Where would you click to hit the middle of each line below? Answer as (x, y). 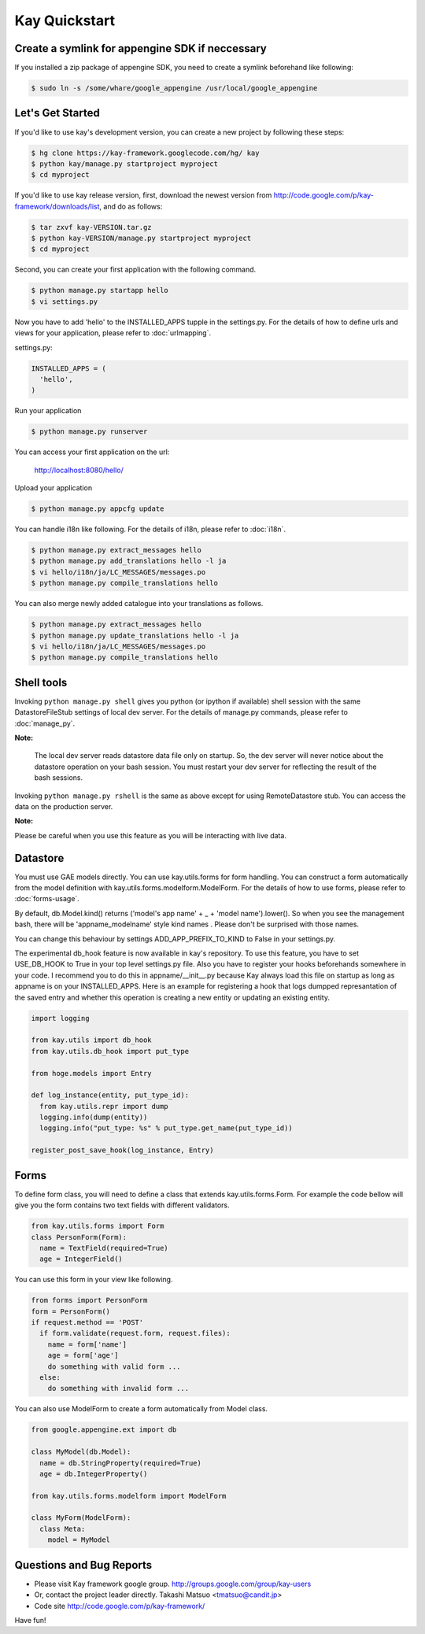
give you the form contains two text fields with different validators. (122, 1205)
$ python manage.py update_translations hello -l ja (135, 635)
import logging (60, 1018)
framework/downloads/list (57, 206)
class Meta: (63, 1529)
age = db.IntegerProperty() (94, 1473)
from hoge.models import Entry (92, 1073)
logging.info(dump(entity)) (94, 1117)
